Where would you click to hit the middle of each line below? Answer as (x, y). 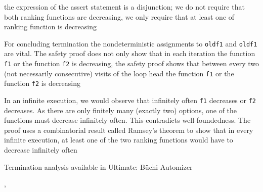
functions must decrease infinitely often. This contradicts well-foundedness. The (127, 120)
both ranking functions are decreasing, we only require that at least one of (119, 16)
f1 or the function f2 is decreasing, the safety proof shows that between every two (131, 63)
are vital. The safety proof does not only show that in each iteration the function (130, 53)
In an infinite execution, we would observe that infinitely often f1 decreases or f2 (130, 100)
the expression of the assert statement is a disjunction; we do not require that (124, 7)
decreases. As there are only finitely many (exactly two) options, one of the (121, 110)
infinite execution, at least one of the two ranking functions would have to (119, 140)
